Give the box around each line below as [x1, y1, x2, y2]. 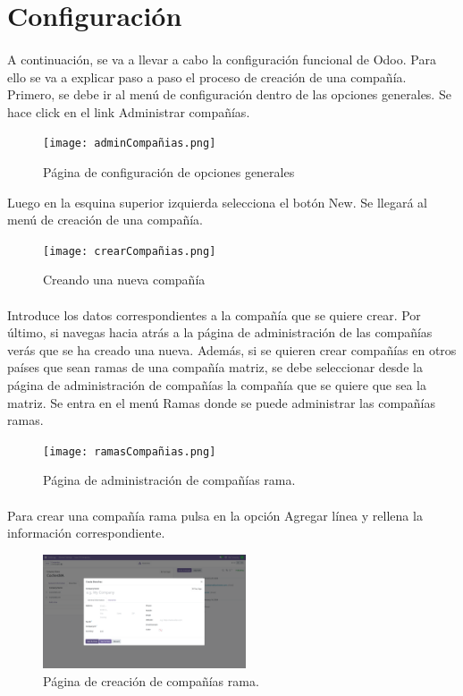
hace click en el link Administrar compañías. [7, 102, 250, 121]
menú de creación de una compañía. [7, 210, 203, 229]
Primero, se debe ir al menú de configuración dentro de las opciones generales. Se [7, 85, 451, 104]
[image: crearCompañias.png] [43, 244, 216, 258]
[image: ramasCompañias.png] [43, 445, 216, 458]
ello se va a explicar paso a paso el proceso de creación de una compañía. [7, 67, 407, 86]
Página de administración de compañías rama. [43, 471, 296, 489]
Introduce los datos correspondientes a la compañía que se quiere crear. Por [7, 305, 421, 324]
